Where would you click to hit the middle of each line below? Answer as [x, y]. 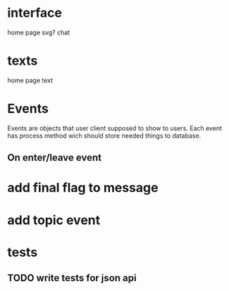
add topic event [54, 220]
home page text [30, 80]
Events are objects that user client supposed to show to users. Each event [114, 128]
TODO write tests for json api [72, 278]
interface [35, 13]
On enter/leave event [55, 158]
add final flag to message [83, 188]
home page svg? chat [39, 32]
